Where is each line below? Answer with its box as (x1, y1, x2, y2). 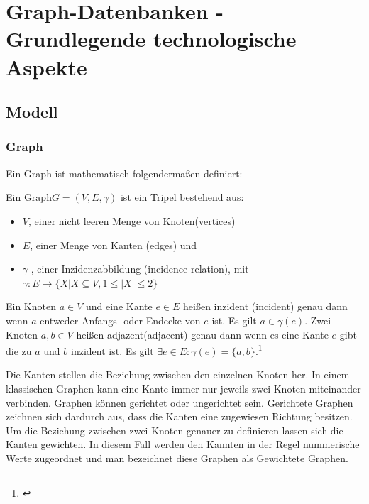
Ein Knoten (6, 299, 56, 314)
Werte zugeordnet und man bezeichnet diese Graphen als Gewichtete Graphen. (6, 450, 348, 465)
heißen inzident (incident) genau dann (183, 299, 348, 314)
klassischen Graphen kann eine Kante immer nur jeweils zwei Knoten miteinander (6, 380, 361, 395)
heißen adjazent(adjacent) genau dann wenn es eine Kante (76, 327, 329, 341)
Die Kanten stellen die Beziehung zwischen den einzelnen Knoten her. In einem (6, 367, 350, 382)
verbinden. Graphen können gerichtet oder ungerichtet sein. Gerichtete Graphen (6, 395, 353, 410)
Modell (6, 101, 58, 123)
